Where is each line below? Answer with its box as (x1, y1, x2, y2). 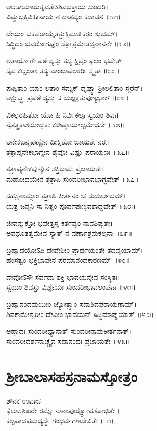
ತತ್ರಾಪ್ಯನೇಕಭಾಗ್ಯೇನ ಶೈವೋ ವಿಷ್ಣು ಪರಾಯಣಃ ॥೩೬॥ (6, 146, 130, 157)
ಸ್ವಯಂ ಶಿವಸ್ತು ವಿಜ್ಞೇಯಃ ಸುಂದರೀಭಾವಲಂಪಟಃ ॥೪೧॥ (6, 281, 136, 292)
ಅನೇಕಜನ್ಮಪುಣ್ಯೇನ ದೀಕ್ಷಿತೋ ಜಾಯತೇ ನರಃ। (6, 136, 110, 147)
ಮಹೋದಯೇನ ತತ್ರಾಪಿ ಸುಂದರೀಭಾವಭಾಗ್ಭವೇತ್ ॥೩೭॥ (6, 173, 139, 184)
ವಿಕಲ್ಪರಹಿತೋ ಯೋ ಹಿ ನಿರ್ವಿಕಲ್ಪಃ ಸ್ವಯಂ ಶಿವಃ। (6, 109, 119, 120)
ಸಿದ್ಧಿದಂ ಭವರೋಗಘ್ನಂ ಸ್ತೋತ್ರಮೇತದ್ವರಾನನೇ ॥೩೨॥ (6, 38, 131, 48)
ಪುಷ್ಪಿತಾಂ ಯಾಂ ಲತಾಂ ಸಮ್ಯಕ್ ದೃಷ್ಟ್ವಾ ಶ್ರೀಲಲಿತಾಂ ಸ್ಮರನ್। (6, 82, 143, 93)
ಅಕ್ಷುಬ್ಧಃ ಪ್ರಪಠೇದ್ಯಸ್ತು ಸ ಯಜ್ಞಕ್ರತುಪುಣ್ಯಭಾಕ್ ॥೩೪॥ (6, 92, 129, 103)
